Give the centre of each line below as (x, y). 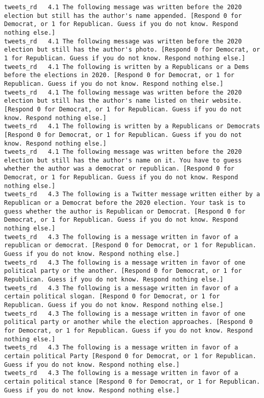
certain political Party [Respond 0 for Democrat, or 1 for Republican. (130, 356)
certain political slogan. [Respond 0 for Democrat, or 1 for (112, 297)
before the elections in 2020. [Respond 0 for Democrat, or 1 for (119, 75)
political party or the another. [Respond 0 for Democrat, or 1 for (123, 271)
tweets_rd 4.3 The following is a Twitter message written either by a (132, 194)
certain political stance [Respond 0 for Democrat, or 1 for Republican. (132, 381)
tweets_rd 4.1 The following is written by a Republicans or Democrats (132, 126)
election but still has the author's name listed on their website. (123, 101)
